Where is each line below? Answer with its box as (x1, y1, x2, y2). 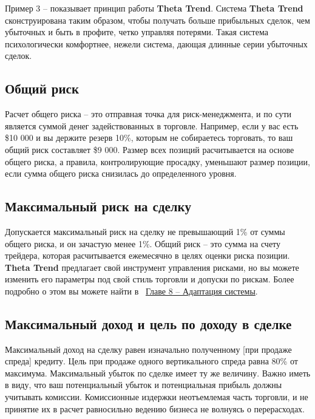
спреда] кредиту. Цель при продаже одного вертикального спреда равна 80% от (5, 355, 298, 367)
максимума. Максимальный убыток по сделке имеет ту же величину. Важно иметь (5, 366, 311, 379)
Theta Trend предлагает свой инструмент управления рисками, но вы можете (5, 261, 299, 273)
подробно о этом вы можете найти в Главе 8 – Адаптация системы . (5, 284, 258, 297)
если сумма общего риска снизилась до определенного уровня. (5, 167, 237, 180)
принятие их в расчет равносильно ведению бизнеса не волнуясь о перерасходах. (5, 402, 305, 415)
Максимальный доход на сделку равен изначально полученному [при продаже (5, 342, 292, 355)
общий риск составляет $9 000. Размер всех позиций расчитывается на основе (5, 143, 294, 155)
